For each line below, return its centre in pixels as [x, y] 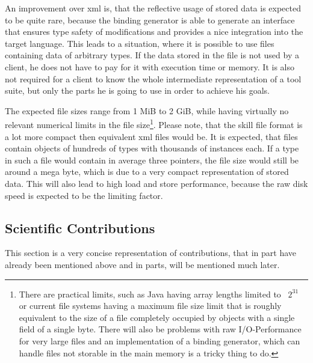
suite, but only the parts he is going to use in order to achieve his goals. [138, 90]
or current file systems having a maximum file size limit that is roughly [150, 306]
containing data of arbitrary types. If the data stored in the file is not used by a [152, 55]
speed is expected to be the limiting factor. [84, 195]
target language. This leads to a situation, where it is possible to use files [140, 43]
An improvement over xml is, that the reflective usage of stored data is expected [153, 8]
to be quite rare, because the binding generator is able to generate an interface [150, 20]
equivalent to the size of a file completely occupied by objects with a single [157, 317]
